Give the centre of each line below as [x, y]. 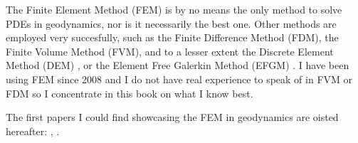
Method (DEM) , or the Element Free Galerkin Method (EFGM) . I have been [178, 65]
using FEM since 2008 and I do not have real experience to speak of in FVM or [179, 79]
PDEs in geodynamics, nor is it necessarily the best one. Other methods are [171, 23]
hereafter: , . [33, 131]
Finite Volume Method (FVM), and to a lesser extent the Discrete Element [170, 51]
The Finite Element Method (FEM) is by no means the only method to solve [174, 9]
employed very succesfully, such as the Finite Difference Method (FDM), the [172, 37]
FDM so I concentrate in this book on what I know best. [130, 93]
